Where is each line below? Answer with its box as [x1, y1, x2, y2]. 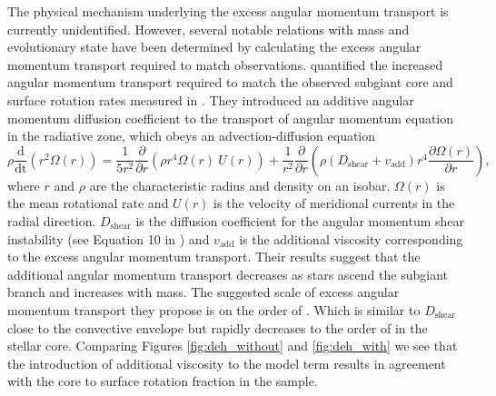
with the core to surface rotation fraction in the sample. [7, 371, 318, 391]
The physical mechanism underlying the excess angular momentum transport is [7, 2, 449, 20]
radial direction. [7, 211, 96, 230]
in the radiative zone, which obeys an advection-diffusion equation [7, 126, 376, 145]
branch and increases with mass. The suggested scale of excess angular [7, 282, 400, 302]
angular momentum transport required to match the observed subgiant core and [7, 73, 453, 92]
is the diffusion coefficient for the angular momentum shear [135, 211, 465, 230]
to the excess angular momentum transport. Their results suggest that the [7, 247, 421, 266]
